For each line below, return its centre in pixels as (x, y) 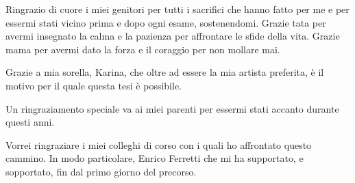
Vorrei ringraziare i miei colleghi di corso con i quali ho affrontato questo (159, 144)
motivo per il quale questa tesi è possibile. (94, 85)
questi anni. (30, 122)
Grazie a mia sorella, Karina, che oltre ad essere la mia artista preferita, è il (165, 72)
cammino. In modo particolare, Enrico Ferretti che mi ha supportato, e (155, 158)
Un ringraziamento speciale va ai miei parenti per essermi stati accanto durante (172, 108)
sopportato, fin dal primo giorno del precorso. (101, 171)
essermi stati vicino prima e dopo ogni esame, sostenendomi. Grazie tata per (166, 22)
